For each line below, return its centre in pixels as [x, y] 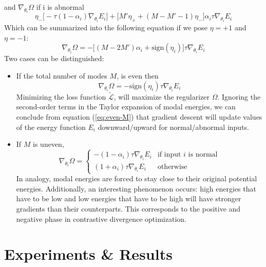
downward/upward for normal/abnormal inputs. [173, 127]
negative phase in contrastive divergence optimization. [101, 218]
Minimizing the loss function [61, 96]
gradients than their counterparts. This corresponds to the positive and [128, 209]
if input [169, 155]
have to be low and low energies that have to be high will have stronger [129, 198]
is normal [203, 155]
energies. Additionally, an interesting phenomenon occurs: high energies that [136, 188]
